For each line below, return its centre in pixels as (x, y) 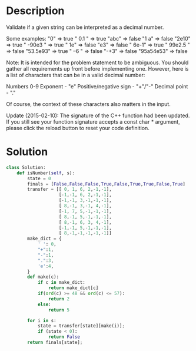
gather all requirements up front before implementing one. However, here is (97, 68)
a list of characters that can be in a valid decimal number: (76, 75)
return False (64, 337)
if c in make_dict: (61, 283)
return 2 (59, 299)
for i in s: (42, 320)
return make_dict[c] (73, 288)
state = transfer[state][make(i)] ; (81, 326)
